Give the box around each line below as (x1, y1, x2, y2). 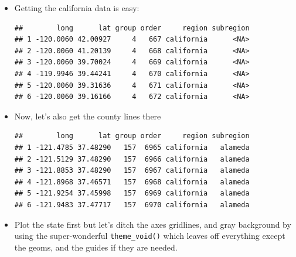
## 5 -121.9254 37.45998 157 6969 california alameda (14, 189, 250, 198)
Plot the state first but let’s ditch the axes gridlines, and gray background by (14, 218, 291, 230)
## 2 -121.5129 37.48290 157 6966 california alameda (14, 155, 250, 163)
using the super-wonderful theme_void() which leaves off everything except (14, 229, 285, 242)
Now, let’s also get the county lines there (14, 109, 161, 122)
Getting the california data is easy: (14, 2, 140, 13)
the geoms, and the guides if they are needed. (14, 241, 178, 253)
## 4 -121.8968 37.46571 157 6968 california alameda (14, 177, 250, 186)
